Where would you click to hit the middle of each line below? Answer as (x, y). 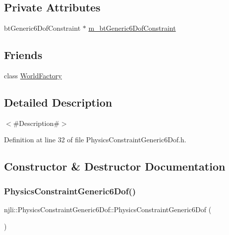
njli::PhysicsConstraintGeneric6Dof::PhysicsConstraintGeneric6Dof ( (108, 209)
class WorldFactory (33, 75)
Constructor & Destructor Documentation (115, 166)
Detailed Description (58, 102)
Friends (23, 55)
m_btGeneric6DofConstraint (132, 28)
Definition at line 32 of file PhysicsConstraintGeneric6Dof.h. (95, 140)
